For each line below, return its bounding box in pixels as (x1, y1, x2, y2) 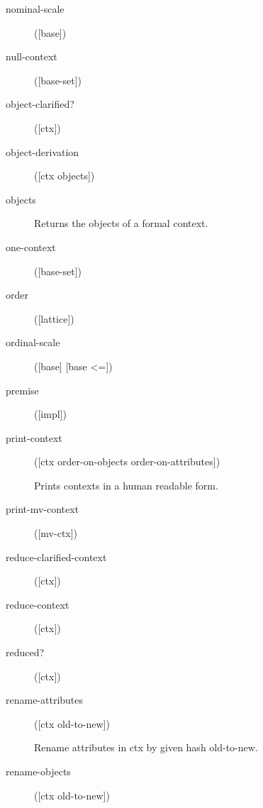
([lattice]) (34, 311, 74, 326)
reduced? (6, 645, 45, 660)
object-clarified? (6, 96, 74, 111)
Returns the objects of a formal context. (34, 216, 208, 231)
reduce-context (6, 597, 69, 611)
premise (6, 382, 39, 397)
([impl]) (34, 406, 67, 421)
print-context (6, 430, 62, 445)
